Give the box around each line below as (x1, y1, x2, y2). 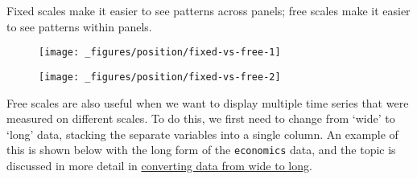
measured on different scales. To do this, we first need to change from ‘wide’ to (6, 110, 395, 127)
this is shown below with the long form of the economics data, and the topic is (6, 141, 396, 158)
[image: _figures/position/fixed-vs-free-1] (39, 47, 281, 59)
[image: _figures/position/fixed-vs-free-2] (39, 71, 281, 83)
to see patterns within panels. (6, 18, 152, 35)
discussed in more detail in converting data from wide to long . (6, 157, 312, 173)
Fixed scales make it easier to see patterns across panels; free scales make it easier (6, 2, 411, 18)
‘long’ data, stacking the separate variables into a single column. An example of (6, 125, 398, 142)
